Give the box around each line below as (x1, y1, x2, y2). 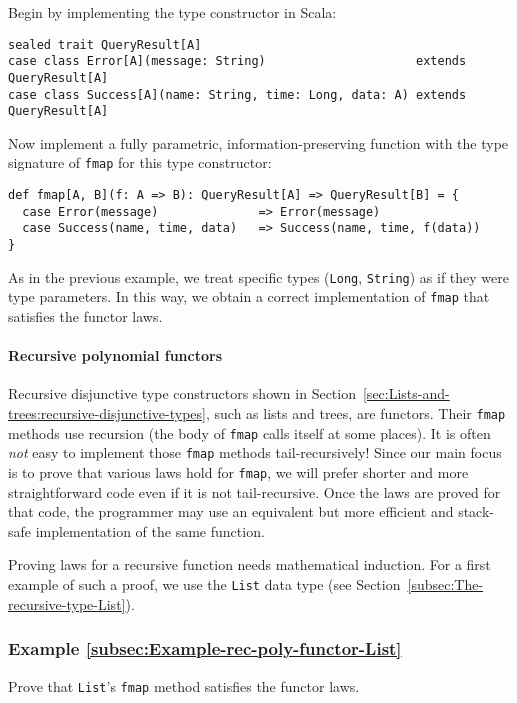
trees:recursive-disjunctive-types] (8, 403, 206, 424)
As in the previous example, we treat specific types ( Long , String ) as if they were (8, 266, 509, 287)
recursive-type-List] (8, 593, 126, 614)
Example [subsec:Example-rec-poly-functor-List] (8, 636, 402, 661)
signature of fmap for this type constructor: (8, 152, 272, 173)
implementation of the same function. (35, 520, 265, 541)
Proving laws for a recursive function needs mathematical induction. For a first (8, 554, 491, 575)
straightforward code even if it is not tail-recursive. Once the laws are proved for (8, 481, 501, 502)
